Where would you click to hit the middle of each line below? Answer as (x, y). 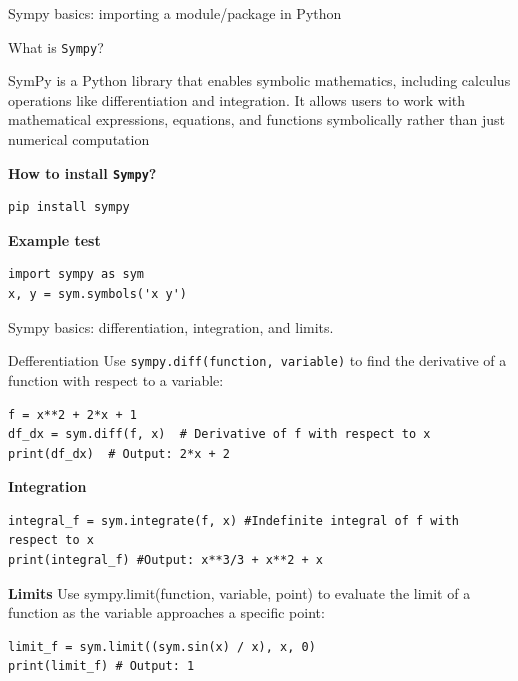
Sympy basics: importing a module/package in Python (175, 13)
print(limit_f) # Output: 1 (101, 666)
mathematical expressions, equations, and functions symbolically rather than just (256, 119)
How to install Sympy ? (82, 172)
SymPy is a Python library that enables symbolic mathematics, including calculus (259, 80)
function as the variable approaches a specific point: (166, 612)
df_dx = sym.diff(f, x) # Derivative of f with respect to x (219, 434)
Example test (54, 239)
